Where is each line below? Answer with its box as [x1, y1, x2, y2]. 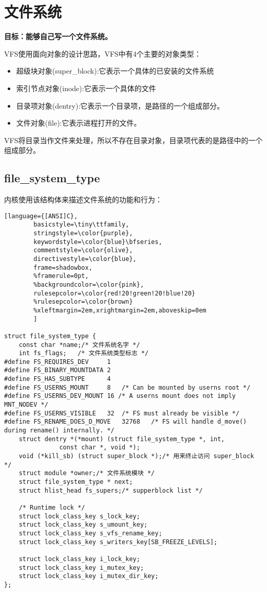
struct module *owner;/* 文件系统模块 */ [18, 469, 155, 477]
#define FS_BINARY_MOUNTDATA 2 [4, 367, 111, 374]
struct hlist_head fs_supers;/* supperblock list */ [18, 486, 203, 494]
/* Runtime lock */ [18, 503, 85, 511]
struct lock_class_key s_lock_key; [18, 512, 140, 520]
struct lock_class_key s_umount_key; [18, 521, 148, 529]
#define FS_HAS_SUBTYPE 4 [4, 375, 111, 383]
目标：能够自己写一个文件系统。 [4, 31, 112, 42]
